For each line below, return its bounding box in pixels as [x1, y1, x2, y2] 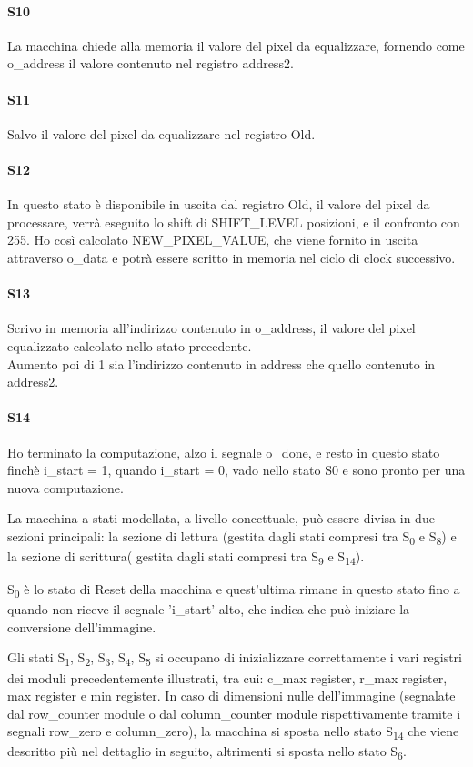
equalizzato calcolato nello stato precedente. [7, 336, 252, 355]
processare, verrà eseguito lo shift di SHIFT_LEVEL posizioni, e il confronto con [7, 212, 460, 231]
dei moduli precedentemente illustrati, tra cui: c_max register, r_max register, [7, 668, 448, 687]
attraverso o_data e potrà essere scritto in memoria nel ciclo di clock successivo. [7, 247, 456, 267]
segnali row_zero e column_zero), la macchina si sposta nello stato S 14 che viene [7, 722, 459, 743]
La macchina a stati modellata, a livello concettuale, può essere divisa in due [7, 509, 435, 528]
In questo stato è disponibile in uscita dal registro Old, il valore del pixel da [7, 195, 430, 214]
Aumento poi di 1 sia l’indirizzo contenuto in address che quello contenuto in [7, 354, 436, 373]
